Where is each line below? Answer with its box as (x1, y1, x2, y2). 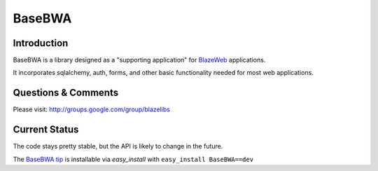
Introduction (13, 37, 69, 49)
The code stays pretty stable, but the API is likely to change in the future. (13, 142, 223, 151)
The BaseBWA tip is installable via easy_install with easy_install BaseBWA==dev (13, 155, 254, 163)
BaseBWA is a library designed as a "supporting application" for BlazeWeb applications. (13, 56, 266, 64)
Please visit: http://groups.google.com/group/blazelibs (13, 105, 171, 114)
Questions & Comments (13, 87, 119, 99)
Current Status (13, 123, 79, 136)
